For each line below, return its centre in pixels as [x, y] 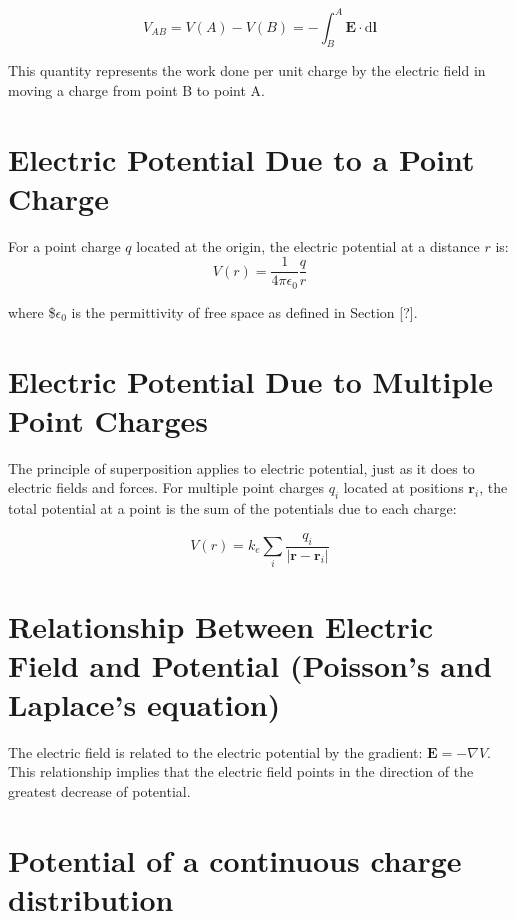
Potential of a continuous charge [235, 859]
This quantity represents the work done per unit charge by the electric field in [247, 70]
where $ [32, 311]
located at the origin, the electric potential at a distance [308, 245]
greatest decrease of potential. [99, 791]
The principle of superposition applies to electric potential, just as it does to [241, 467]
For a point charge [64, 245]
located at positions [403, 487]
